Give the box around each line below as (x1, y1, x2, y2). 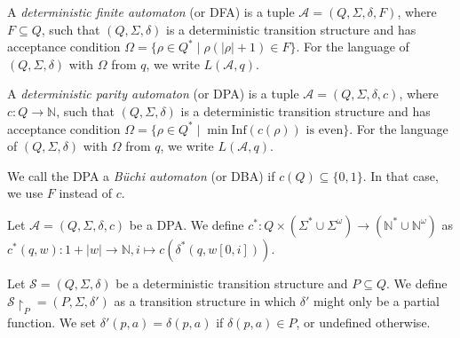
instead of (59, 184, 113, 202)
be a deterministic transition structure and (115, 273, 348, 292)
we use (7, 184, 44, 202)
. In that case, (362, 166, 439, 185)
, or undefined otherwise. (296, 312, 431, 331)
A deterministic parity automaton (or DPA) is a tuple (7, 84, 299, 103)
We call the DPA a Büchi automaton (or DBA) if (7, 166, 275, 185)
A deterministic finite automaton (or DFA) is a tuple (7, 3, 295, 20)
